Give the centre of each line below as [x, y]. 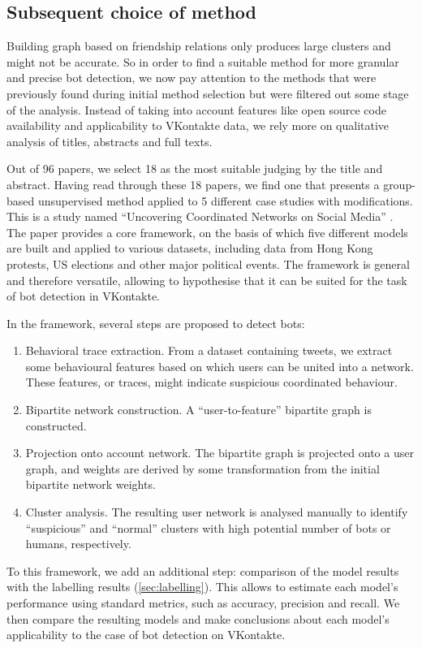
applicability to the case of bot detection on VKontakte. [146, 635]
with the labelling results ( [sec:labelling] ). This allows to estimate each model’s [202, 587]
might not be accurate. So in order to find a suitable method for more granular [203, 61]
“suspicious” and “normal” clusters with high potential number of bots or [208, 527]
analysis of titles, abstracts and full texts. [110, 141]
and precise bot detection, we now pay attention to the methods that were [192, 78]
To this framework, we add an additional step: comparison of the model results [203, 570]
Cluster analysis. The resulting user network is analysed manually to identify [217, 512]
